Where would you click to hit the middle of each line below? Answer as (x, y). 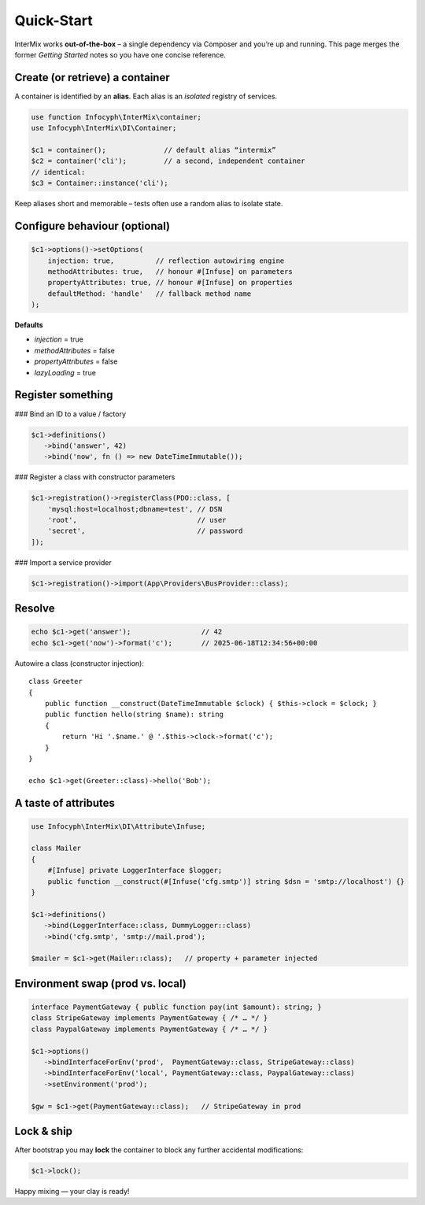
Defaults (29, 325)
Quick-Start (54, 20)
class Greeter (55, 682)
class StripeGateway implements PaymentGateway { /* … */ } (150, 1018)
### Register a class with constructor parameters (95, 477)
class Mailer (56, 848)
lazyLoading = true (65, 372)
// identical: (58, 172)
